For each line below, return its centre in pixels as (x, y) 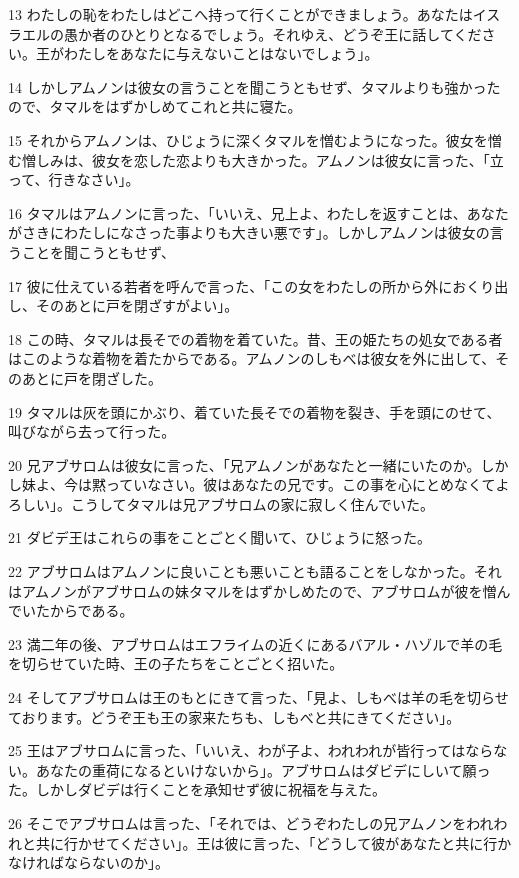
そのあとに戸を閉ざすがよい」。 (137, 305)
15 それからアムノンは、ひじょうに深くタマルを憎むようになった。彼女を (248, 139)
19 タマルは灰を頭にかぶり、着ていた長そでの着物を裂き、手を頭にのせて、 (254, 411)
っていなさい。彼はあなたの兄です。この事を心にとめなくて (300, 484)
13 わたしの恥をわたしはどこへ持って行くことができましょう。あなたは (240, 14)
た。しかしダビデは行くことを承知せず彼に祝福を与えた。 (197, 789)
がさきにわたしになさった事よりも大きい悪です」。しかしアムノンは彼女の (249, 232)
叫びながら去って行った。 (92, 431)
